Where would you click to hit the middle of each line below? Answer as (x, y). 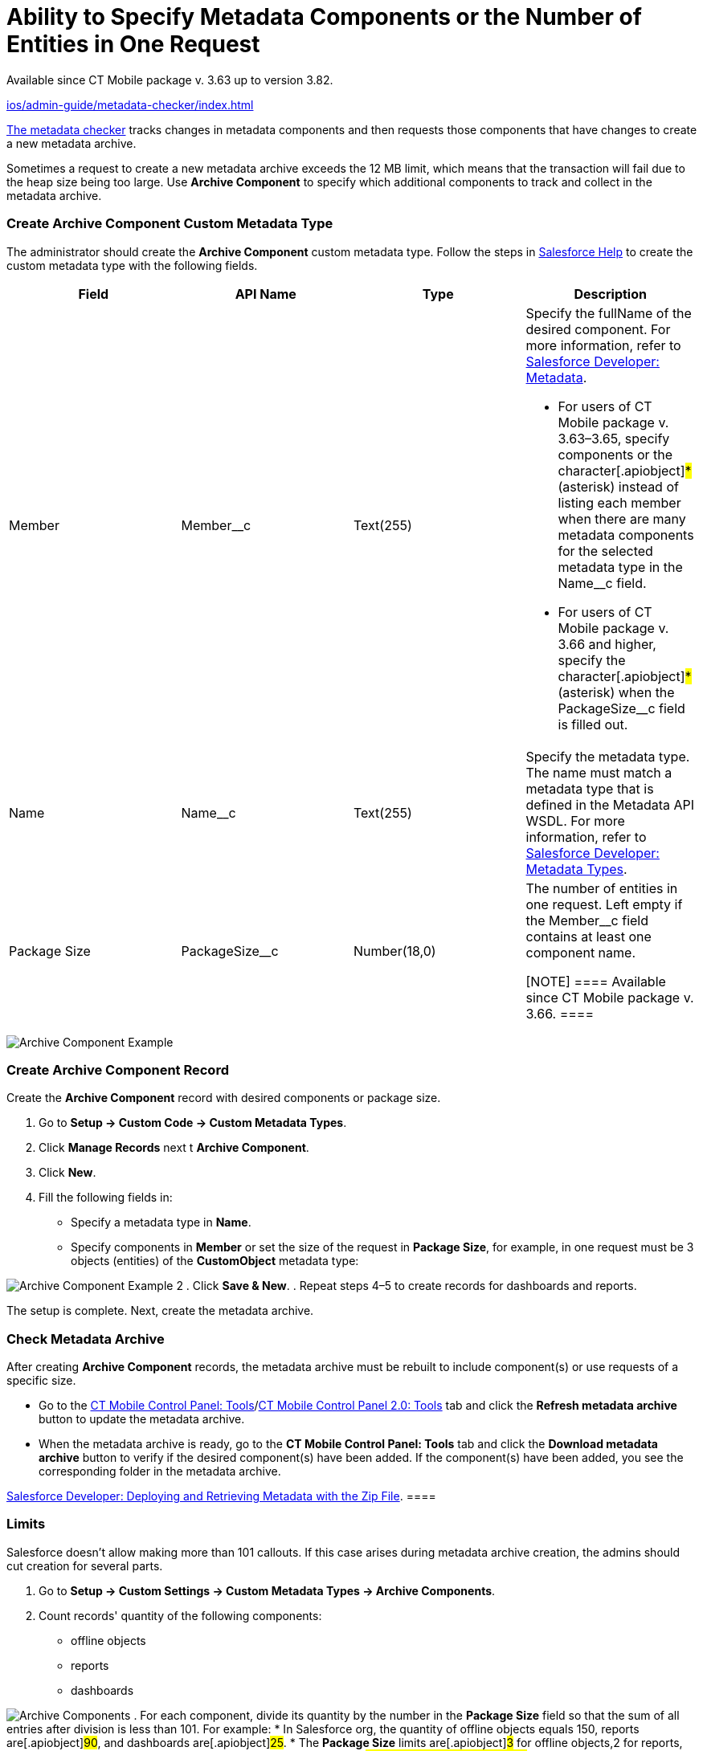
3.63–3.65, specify (614, 438)
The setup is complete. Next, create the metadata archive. (160, 1311)
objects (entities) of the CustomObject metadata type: (215, 1261)
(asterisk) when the (616, 692)
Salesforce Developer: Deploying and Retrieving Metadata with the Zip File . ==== (221, 1496)
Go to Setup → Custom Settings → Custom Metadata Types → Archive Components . (267, 1590)
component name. (580, 952)
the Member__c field (587, 920)
